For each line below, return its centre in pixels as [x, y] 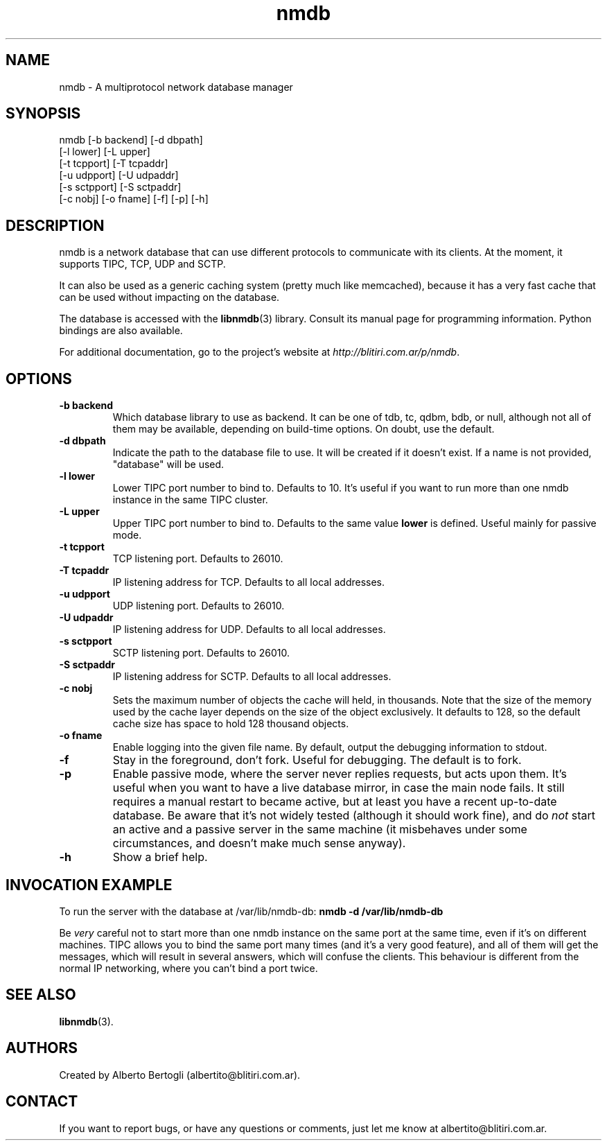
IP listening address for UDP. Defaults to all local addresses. [249, 630]
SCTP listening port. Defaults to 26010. [201, 653]
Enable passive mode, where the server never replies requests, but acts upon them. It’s [340, 774]
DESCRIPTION [55, 225]
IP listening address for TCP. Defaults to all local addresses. [249, 582]
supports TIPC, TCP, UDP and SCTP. [142, 264]
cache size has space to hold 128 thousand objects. [231, 724]
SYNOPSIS [43, 114]
